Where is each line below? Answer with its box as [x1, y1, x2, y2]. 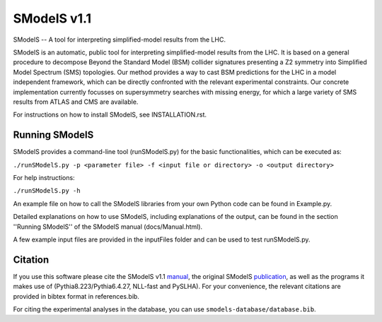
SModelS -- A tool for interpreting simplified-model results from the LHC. [13, 35, 226, 44]
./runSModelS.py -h [13, 187, 81, 195]
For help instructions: [13, 173, 75, 181]
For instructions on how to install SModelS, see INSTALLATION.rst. [13, 110, 207, 119]
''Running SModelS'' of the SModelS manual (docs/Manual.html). [13, 222, 203, 231]
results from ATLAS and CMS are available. [13, 97, 139, 106]
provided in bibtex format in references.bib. [13, 292, 139, 300]
